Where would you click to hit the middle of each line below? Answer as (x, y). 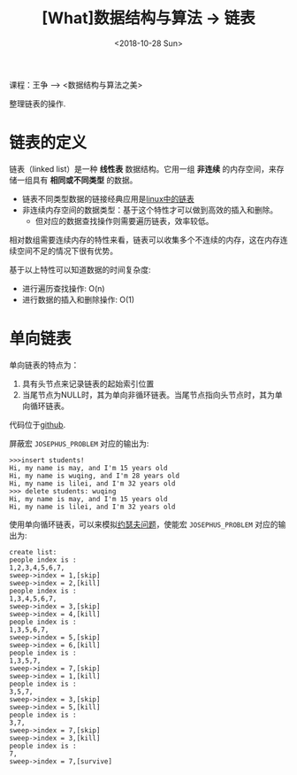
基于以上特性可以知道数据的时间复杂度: (80, 269)
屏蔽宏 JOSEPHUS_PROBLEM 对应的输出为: (79, 443)
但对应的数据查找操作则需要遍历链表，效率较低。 (124, 221)
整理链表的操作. (38, 104)
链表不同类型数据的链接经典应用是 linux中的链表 (108, 198)
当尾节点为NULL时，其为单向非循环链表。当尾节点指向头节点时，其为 (148, 394)
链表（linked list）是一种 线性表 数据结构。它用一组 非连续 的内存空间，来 (143, 168)
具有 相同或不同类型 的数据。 (85, 180)
